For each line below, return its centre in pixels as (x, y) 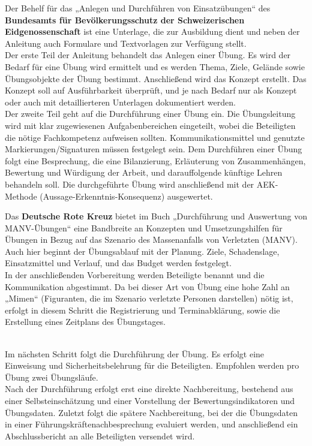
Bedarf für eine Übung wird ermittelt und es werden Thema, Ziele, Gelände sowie (155, 66)
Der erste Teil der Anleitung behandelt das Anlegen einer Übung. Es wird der (148, 55)
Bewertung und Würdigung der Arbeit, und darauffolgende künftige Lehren (144, 172)
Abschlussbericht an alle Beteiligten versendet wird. (100, 436)
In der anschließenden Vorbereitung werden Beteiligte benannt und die (135, 275)
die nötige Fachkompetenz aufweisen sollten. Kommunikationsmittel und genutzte (155, 137)
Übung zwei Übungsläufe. (52, 377)
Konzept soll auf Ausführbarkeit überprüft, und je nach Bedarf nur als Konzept (151, 90)
